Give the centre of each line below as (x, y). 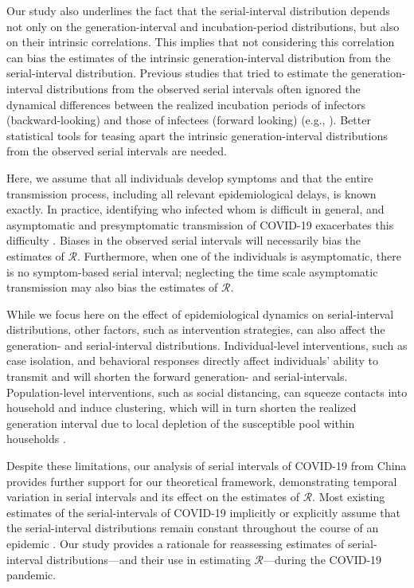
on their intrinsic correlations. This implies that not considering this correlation (201, 42)
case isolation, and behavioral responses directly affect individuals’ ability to (192, 361)
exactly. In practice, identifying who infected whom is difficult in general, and (195, 209)
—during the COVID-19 (323, 559)
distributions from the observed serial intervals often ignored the (203, 88)
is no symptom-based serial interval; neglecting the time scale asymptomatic (192, 271)
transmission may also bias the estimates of (112, 287)
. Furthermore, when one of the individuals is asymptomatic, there (239, 255)
